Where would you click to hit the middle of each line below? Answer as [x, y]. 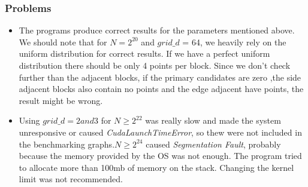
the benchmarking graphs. [67, 144]
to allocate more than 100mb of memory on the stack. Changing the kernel [156, 167]
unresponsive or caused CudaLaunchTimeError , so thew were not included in [160, 132]
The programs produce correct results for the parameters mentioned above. [157, 30]
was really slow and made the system [213, 120]
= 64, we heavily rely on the [234, 42]
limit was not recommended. [71, 179]
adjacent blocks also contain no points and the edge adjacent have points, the [161, 89]
